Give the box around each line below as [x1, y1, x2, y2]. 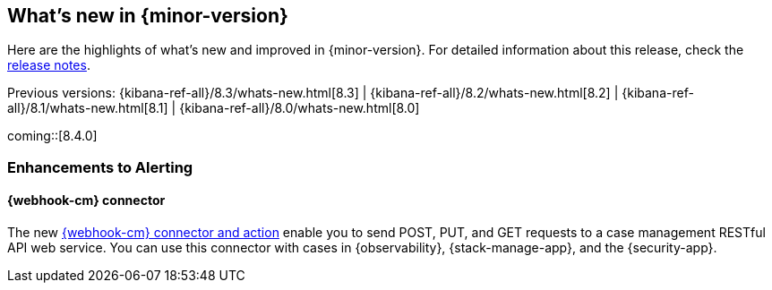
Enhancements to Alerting [7, 158, 193, 176]
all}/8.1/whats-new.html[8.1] [7, 100, 168, 116]
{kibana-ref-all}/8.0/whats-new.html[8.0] [179, 100, 420, 116]
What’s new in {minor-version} [7, 4, 288, 27]
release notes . [7, 57, 90, 73]
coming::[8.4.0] [7, 128, 98, 144]
